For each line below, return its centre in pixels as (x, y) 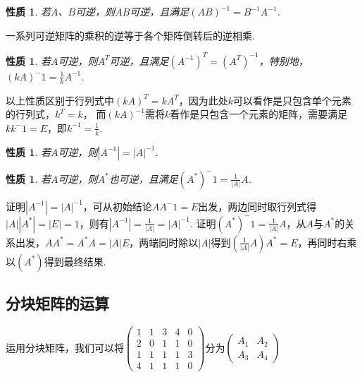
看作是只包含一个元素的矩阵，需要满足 (259, 114)
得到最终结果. (75, 261)
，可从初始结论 (117, 206)
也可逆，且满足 (143, 178)
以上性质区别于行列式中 (60, 100)
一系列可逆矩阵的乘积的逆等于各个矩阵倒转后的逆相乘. (130, 35)
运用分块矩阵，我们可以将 (65, 347)
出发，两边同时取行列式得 (257, 206)
